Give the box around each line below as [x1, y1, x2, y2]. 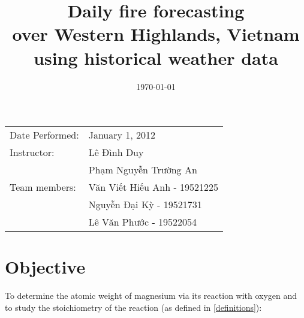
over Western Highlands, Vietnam [12, 22, 300, 46]
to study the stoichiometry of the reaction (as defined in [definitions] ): [5, 301, 262, 313]
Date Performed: [10, 128, 79, 142]
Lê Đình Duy [88, 145, 144, 160]
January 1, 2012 [88, 128, 156, 142]
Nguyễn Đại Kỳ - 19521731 [88, 197, 202, 212]
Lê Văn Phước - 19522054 [88, 215, 197, 229]
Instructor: [10, 145, 55, 160]
